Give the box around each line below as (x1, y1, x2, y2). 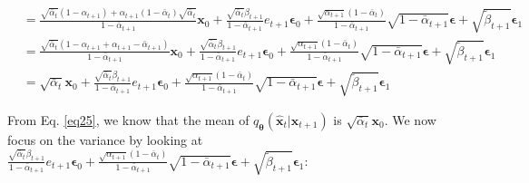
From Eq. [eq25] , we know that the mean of (7, 111, 250, 130)
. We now (384, 111, 436, 130)
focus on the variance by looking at (7, 130, 203, 149)
